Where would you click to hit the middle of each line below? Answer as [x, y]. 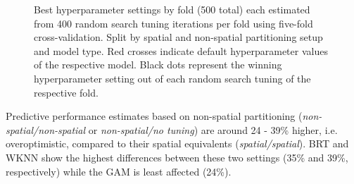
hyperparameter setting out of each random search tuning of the [172, 78]
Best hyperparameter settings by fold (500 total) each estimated [172, 9]
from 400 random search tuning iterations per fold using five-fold [173, 23]
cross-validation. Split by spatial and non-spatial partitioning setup [178, 37]
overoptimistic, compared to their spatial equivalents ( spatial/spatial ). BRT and [177, 143]
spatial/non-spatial [46, 129]
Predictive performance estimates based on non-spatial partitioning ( [154, 116]
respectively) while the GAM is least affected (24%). [119, 171]
